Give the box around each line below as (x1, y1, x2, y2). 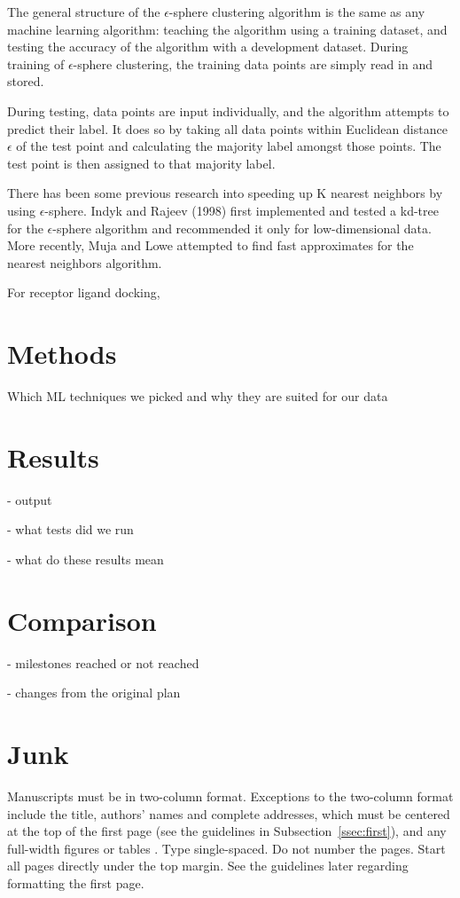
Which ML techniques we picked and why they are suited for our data (7, 387, 388, 406)
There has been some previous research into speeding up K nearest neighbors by (7, 184, 443, 202)
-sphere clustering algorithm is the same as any (168, 3, 425, 20)
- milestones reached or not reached (7, 653, 199, 672)
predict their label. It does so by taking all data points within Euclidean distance (7, 119, 448, 138)
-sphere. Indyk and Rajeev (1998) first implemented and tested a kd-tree (44, 201, 439, 219)
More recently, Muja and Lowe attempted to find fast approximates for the (7, 236, 414, 255)
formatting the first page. (7, 873, 144, 892)
